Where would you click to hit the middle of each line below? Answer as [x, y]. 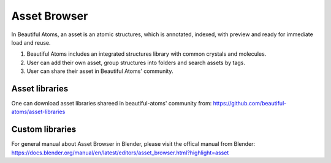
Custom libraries [44, 130]
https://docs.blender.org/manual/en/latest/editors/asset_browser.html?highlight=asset [120, 153]
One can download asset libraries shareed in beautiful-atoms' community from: [112, 104]
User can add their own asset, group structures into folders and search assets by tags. [136, 63]
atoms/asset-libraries [38, 112]
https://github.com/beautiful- [250, 104]
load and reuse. [31, 42]
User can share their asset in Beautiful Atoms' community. [100, 71]
